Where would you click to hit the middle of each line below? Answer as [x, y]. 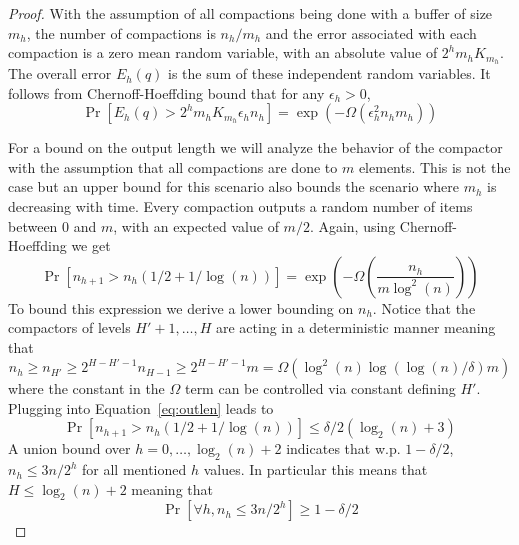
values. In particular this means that [315, 469]
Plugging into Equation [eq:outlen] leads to [141, 407]
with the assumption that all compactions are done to [173, 166]
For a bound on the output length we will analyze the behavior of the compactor [255, 147]
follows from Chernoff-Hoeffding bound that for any [166, 92]
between [33, 225]
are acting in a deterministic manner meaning [355, 327]
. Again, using [352, 225]
